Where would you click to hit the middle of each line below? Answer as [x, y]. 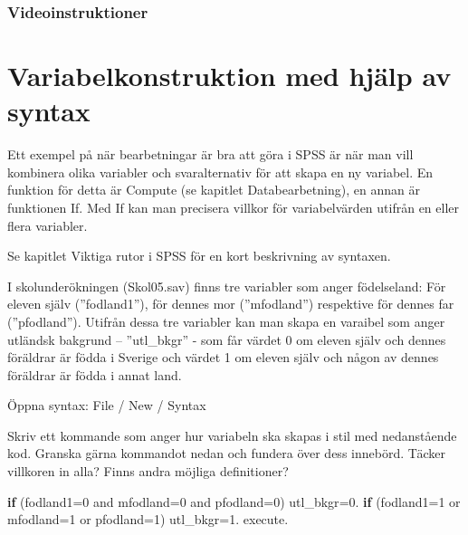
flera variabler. [48, 225]
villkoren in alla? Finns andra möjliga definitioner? [148, 471]
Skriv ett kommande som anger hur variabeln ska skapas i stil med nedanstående [232, 435]
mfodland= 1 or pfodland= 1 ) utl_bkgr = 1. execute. [148, 519]
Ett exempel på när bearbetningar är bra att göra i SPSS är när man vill [210, 154]
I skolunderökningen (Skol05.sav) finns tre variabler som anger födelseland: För [227, 286]
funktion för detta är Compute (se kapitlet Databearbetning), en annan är [214, 190]
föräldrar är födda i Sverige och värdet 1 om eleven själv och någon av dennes [223, 357]
